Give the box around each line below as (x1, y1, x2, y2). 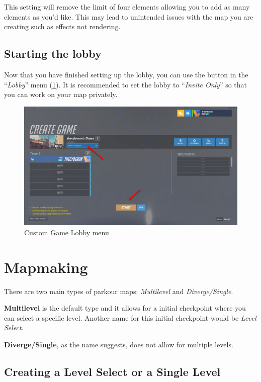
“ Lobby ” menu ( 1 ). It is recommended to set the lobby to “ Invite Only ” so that (4, 79, 247, 89)
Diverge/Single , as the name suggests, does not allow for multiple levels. (4, 339, 233, 349)
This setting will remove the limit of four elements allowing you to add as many (4, 2, 250, 12)
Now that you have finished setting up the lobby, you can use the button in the (4, 69, 248, 79)
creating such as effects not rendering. (4, 21, 121, 32)
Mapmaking (4, 256, 88, 277)
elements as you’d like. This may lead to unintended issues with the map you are (4, 11, 253, 22)
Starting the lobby (4, 46, 102, 61)
